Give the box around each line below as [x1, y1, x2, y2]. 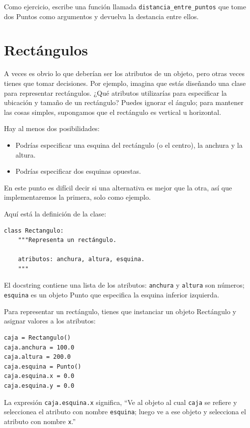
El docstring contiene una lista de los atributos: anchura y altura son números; [4, 280, 245, 290]
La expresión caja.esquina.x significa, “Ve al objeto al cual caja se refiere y [4, 397, 237, 407]
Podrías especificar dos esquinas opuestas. [15, 166, 141, 176]
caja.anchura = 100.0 [4, 344, 75, 351]
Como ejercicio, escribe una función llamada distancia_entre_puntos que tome [4, 1, 246, 11]
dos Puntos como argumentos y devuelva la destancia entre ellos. [4, 11, 199, 21]
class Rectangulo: [4, 227, 64, 234]
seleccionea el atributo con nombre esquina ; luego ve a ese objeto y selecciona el [4, 406, 246, 417]
